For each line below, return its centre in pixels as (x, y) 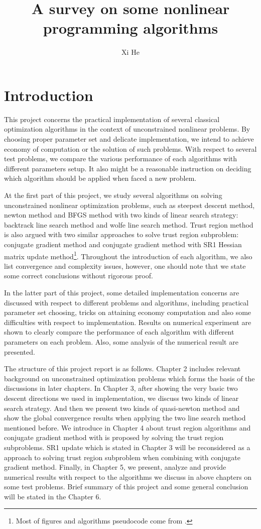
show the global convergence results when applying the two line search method (125, 418)
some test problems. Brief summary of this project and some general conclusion (126, 487)
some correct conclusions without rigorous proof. (79, 276)
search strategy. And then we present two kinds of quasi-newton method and (122, 408)
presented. (20, 351)
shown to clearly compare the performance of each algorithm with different (119, 332)
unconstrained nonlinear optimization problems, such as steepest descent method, (129, 205)
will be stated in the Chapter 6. (53, 496)
